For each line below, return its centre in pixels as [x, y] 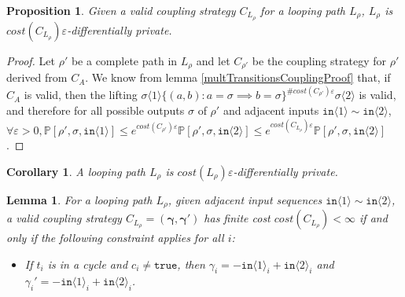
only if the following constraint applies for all [115, 238]
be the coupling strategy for [319, 60]
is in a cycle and [88, 264]
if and [374, 218]
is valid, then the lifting [81, 95]
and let [213, 60]
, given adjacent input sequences [245, 199]
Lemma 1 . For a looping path [79, 199]
